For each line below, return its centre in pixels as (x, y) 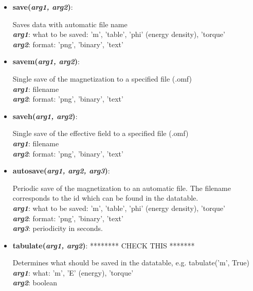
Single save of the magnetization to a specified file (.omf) (102, 78)
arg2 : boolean (35, 283)
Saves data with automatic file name (70, 24)
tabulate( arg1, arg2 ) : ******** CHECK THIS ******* (104, 245)
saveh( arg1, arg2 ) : (45, 116)
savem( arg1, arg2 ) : (46, 61)
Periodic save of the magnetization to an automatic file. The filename (122, 188)
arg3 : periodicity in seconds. (58, 228)
